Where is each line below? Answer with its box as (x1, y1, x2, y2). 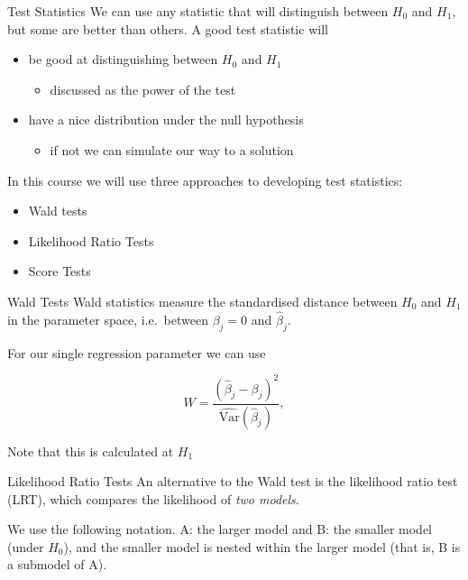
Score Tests (28, 262, 91, 281)
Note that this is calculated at (7, 441, 174, 460)
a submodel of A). (7, 555, 107, 574)
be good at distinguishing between (28, 50, 218, 69)
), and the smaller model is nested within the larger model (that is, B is (63, 537, 461, 556)
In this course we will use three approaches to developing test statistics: (7, 170, 403, 189)
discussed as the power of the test (50, 79, 236, 98)
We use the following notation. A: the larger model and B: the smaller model (7, 520, 433, 539)
